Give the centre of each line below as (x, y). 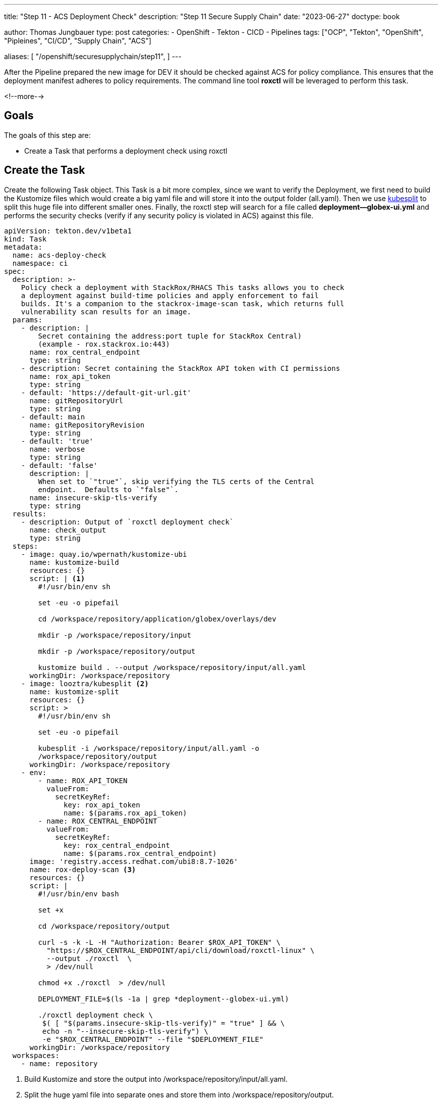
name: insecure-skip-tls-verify (93, 497)
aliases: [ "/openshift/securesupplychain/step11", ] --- (93, 56)
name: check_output (68, 530)
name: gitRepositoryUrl (76, 400)
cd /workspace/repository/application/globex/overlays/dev (157, 619)
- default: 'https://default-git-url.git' (106, 392)
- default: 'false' (59, 465)
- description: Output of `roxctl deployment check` (127, 522)
